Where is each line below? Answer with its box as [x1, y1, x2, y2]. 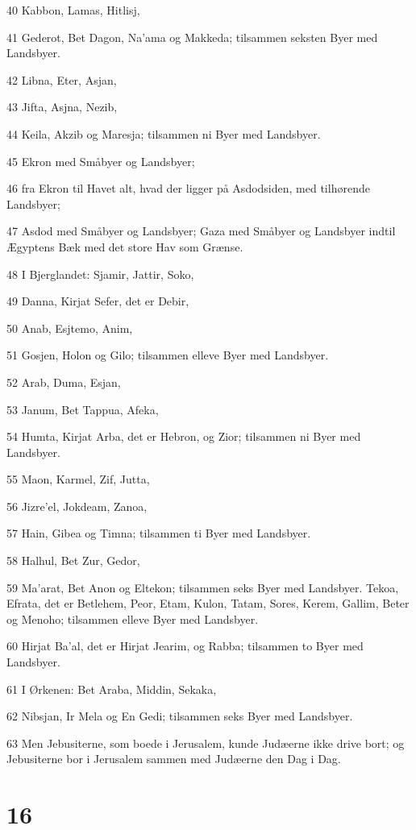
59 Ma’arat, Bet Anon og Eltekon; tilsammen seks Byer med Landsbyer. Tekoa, [6, 579, 399, 596]
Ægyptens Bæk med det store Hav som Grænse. [6, 238, 243, 255]
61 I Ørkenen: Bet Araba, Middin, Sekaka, [6, 680, 217, 697]
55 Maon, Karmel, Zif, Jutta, [6, 471, 150, 488]
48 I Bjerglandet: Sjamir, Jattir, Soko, [6, 265, 194, 282]
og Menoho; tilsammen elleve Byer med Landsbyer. [6, 610, 259, 627]
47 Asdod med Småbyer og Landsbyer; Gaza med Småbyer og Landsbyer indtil [6, 222, 396, 239]
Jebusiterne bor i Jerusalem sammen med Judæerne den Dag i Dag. [6, 750, 341, 767]
